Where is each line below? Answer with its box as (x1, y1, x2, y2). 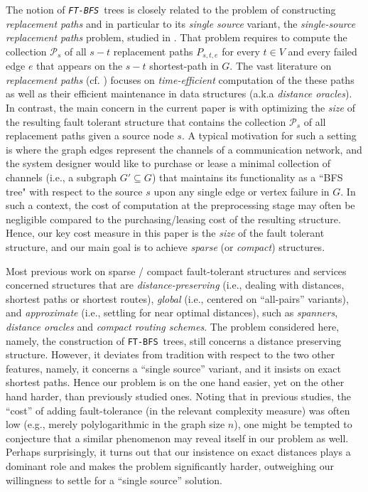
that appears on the (36, 58, 123, 73)
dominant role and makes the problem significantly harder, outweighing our (6, 458, 334, 473)
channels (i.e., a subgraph (6, 170, 117, 185)
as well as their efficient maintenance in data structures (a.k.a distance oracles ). (6, 86, 352, 101)
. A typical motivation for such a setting (181, 128, 357, 143)
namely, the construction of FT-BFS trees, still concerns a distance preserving (6, 333, 342, 348)
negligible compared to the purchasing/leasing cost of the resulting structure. (6, 211, 341, 226)
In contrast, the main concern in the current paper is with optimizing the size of (6, 100, 355, 115)
